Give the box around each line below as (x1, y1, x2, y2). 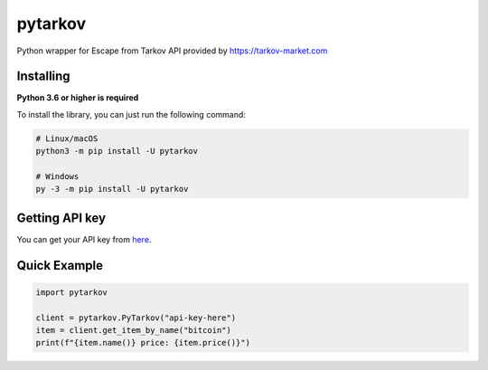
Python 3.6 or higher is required (16, 92, 139, 103)
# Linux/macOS (35, 133, 99, 144)
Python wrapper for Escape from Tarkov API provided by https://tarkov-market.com (16, 45, 328, 56)
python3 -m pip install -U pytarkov (35, 146, 199, 157)
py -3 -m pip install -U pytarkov (35, 184, 189, 194)
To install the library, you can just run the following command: (16, 109, 246, 119)
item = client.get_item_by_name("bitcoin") (35, 326, 232, 336)
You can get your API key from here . (16, 233, 152, 244)
